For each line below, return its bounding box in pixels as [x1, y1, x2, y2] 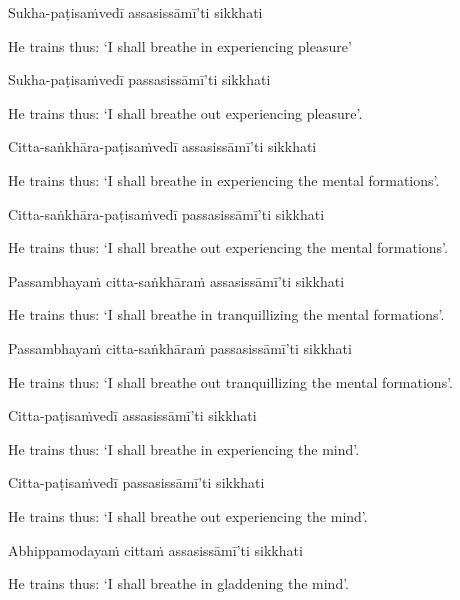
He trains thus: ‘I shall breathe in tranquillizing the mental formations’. [8, 304, 445, 325]
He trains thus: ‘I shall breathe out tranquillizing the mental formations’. [8, 371, 454, 392]
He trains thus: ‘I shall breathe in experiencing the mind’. [8, 438, 360, 459]
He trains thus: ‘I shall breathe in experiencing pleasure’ [8, 35, 352, 56]
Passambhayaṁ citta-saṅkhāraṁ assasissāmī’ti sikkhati [8, 270, 345, 291]
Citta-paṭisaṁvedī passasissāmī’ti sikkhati [8, 472, 265, 493]
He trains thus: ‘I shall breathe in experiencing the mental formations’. [8, 169, 440, 190]
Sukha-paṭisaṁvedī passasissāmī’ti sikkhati [8, 69, 271, 90]
